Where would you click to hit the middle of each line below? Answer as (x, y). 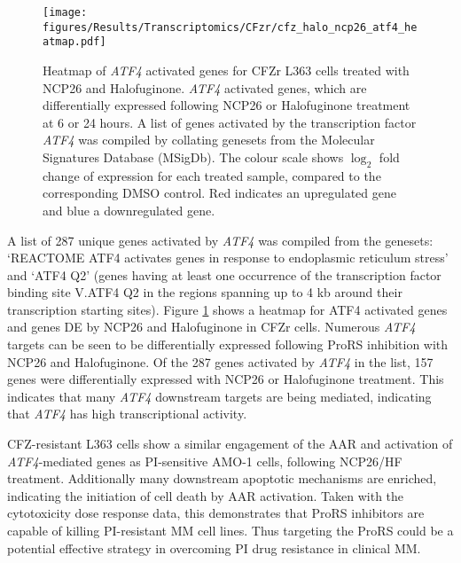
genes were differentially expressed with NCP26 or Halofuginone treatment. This (226, 379)
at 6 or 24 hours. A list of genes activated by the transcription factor (230, 122)
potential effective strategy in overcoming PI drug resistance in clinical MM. (214, 547)
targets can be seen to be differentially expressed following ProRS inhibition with (228, 344)
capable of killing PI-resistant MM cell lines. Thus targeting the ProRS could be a (230, 531)
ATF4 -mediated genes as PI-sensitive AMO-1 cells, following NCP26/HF (205, 461)
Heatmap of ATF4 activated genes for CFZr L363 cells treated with (226, 70)
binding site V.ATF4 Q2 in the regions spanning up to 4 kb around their (205, 292)
